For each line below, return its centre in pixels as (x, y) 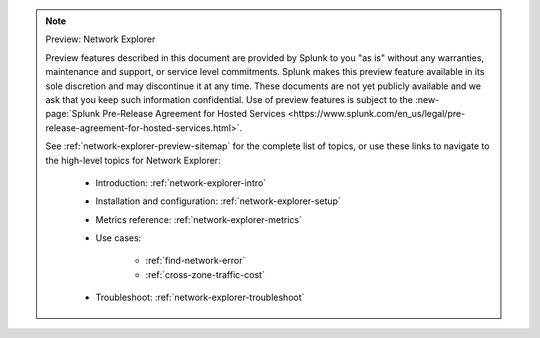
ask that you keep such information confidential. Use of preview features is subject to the (229, 99)
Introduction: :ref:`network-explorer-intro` (181, 182)
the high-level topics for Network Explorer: (133, 160)
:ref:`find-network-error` (195, 261)
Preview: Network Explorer (100, 39)
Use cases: (118, 238)
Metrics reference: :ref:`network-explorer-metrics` (198, 219)
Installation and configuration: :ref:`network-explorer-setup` (218, 201)
